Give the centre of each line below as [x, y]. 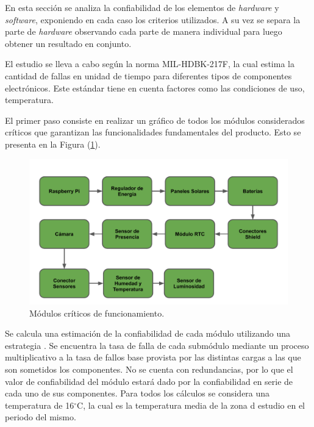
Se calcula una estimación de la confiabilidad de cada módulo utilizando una [148, 333]
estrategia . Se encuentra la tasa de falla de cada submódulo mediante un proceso [157, 345]
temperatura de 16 [40, 405]
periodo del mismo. [41, 417]
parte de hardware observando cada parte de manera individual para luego [144, 31]
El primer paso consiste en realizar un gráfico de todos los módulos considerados [155, 120]
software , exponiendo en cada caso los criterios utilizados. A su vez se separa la [153, 19]
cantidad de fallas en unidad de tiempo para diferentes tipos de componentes [148, 75]
